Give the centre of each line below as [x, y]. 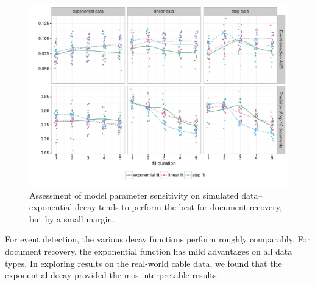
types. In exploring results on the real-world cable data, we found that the [143, 263]
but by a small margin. [72, 218]
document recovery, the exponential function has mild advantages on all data [149, 251]
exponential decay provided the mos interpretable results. [112, 275]
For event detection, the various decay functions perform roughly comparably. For [157, 239]
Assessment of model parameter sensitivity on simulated [134, 195]
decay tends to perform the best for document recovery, [179, 207]
